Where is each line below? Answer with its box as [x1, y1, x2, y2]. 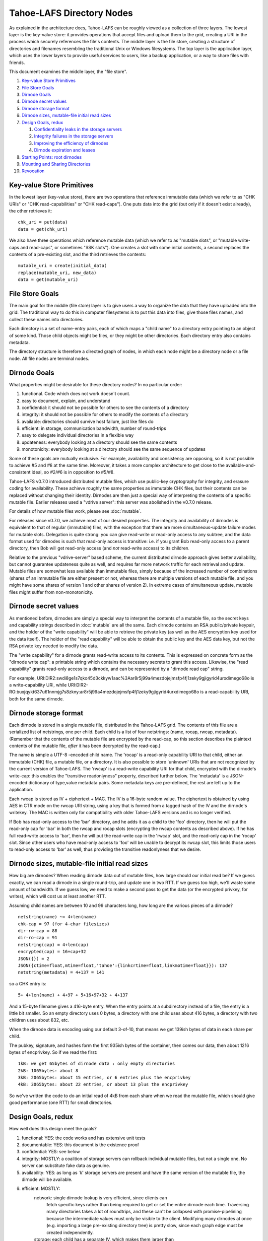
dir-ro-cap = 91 [18, 935, 58, 941]
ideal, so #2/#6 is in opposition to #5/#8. [31, 469, 115, 475]
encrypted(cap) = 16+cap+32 [18, 949, 86, 955]
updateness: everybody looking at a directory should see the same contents [21, 439, 177, 445]
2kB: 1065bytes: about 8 [18, 1068, 78, 1073]
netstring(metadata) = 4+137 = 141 [18, 969, 105, 975]
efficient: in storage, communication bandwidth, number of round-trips [21, 425, 166, 431]
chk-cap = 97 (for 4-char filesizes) [18, 921, 110, 927]
